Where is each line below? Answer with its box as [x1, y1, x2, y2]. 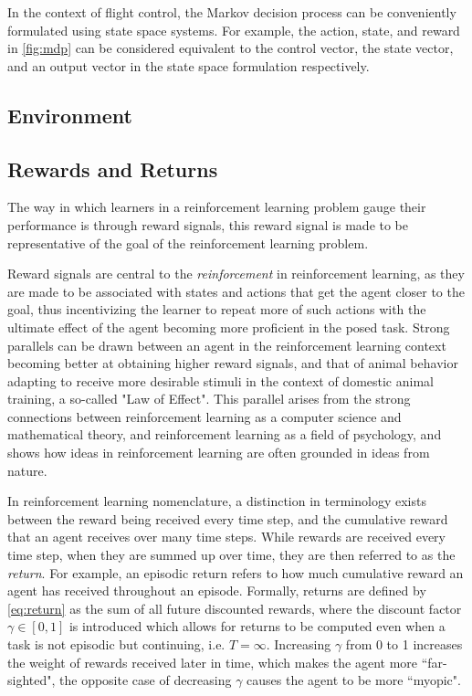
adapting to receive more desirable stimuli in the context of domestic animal [7, 371, 434, 390]
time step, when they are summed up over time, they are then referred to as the [7, 545, 456, 564]
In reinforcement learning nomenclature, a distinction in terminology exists [7, 491, 426, 511]
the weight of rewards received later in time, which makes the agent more [7, 652, 418, 671]
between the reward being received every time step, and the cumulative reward [7, 509, 448, 528]
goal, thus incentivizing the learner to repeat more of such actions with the [7, 300, 426, 319]
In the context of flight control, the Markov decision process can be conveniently [7, 3, 456, 21]
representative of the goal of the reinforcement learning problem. [7, 233, 369, 252]
